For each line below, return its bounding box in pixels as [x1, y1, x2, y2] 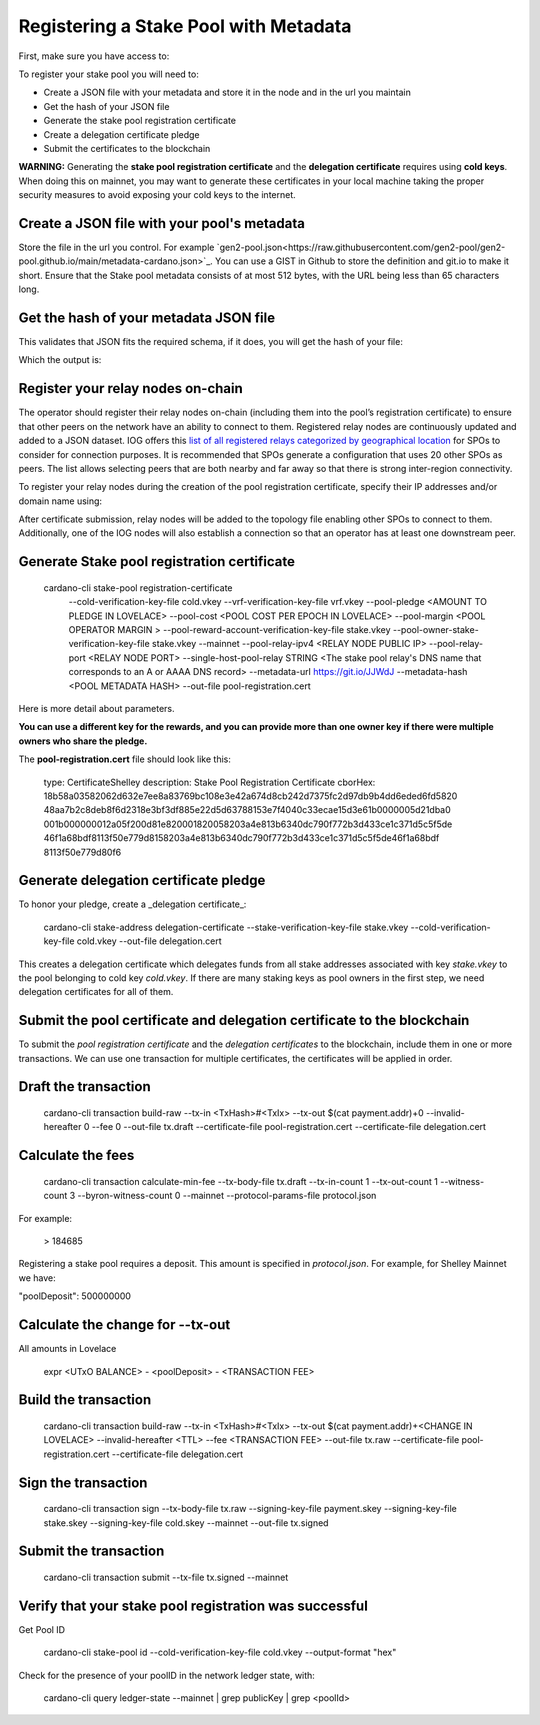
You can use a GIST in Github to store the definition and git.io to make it [215, 255, 510, 267]
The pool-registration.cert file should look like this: [18, 753, 232, 765]
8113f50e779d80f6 [43, 846, 122, 858]
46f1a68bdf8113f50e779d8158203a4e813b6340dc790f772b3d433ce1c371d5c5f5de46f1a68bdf [43, 832, 440, 844]
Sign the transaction [18, 1474, 148, 1491]
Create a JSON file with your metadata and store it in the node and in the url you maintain [43, 86, 412, 99]
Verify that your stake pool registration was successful [18, 1597, 369, 1614]
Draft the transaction [18, 1078, 151, 1095]
